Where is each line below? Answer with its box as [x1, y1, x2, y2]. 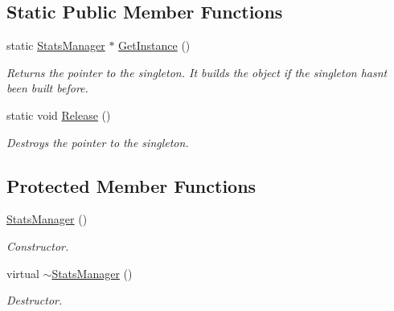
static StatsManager [6, 37, 105, 54]
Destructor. [6, 292, 63, 309]
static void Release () [6, 106, 111, 123]
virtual [6, 264, 39, 281]
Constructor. [6, 237, 69, 254]
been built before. [6, 80, 88, 96]
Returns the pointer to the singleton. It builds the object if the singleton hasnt [6, 63, 388, 80]
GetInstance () [118, 37, 191, 54]
